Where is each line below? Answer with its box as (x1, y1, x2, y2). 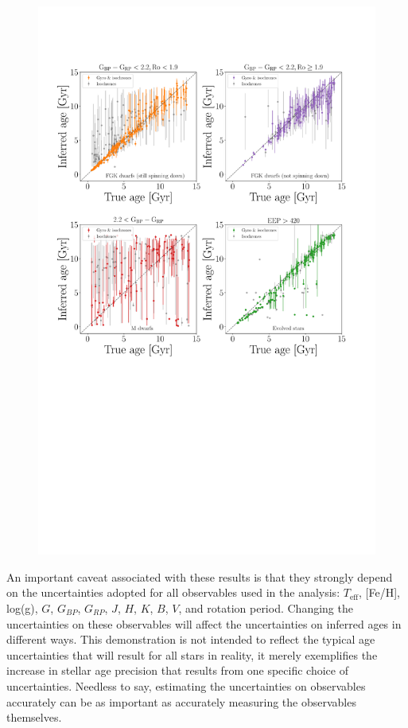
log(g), (6, 599, 38, 616)
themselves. (6, 709, 62, 726)
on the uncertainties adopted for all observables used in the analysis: (6, 584, 340, 601)
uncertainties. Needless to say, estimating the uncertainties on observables (6, 677, 366, 694)
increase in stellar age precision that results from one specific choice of (6, 662, 348, 679)
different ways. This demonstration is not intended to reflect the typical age (6, 631, 375, 648)
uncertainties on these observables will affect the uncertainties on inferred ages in (6, 615, 402, 632)
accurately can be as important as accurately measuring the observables (6, 693, 356, 710)
